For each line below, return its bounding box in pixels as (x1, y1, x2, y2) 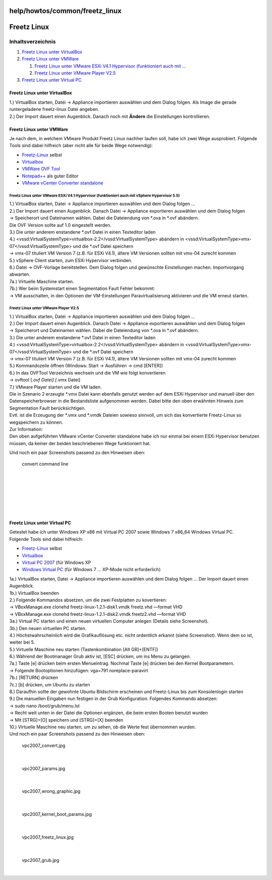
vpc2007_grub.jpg (22, 857, 59, 863)
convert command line (22, 461, 69, 467)
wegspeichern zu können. (9, 419, 63, 425)
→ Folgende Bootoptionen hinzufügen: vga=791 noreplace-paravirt (9, 667, 148, 673)
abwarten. (9, 271, 30, 277)
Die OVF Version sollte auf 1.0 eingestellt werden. (9, 222, 112, 228)
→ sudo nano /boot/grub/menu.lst (9, 703, 80, 709)
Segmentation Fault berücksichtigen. (9, 405, 86, 411)
